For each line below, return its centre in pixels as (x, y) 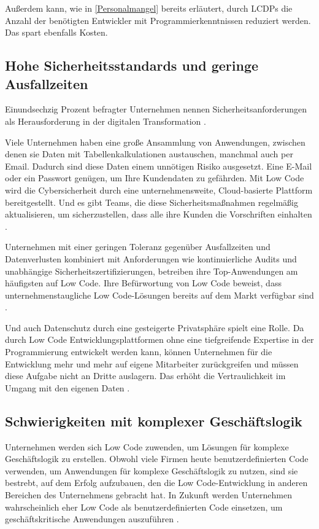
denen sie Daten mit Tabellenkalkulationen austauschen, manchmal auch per (149, 154)
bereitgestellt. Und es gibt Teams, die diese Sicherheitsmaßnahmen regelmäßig (152, 202)
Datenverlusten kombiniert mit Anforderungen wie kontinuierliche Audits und (151, 258)
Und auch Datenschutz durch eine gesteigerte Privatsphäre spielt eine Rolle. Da (155, 327)
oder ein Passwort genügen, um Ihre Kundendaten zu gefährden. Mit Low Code (155, 178)
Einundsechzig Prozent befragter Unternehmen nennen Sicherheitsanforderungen (156, 109)
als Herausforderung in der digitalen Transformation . (106, 121)
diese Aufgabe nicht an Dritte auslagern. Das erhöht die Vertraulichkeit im (145, 376)
